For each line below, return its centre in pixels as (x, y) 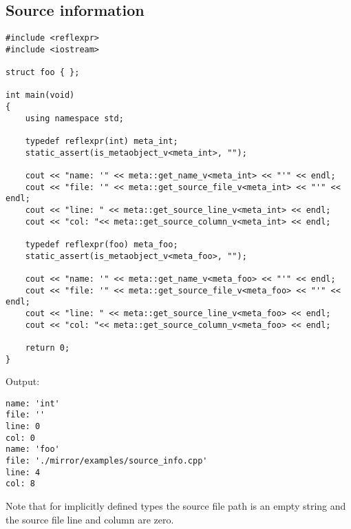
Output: (23, 381)
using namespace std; (74, 118)
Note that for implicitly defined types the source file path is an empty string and (176, 506)
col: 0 (20, 438)
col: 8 (20, 484)
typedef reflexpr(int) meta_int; (102, 142)
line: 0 (23, 427)
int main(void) (40, 95)
